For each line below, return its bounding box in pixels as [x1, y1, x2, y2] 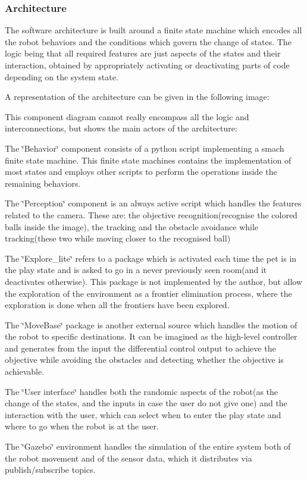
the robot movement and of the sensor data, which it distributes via [5, 451, 252, 464]
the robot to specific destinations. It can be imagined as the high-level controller [5, 330, 297, 343]
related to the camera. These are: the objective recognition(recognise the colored [5, 208, 297, 221]
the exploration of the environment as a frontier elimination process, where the [5, 287, 292, 299]
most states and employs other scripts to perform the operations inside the [5, 165, 277, 178]
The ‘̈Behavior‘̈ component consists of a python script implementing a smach [5, 142, 284, 154]
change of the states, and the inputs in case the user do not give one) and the [5, 397, 287, 409]
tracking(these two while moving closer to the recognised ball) [5, 232, 231, 244]
